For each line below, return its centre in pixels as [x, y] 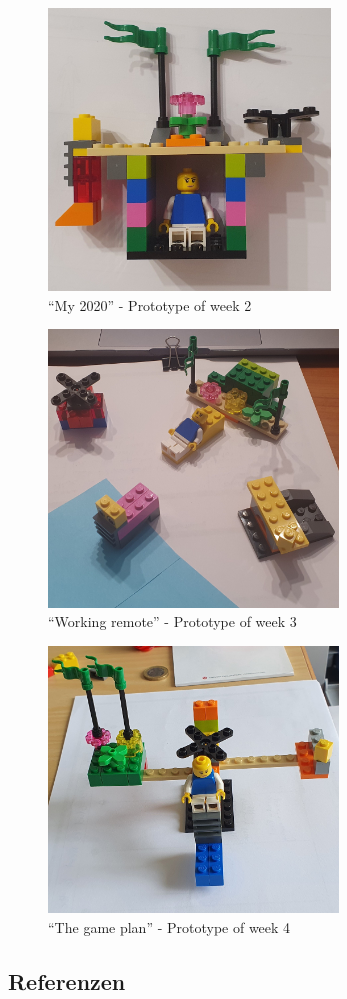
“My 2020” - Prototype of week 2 [150, 304]
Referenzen [67, 980]
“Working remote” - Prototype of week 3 [172, 621]
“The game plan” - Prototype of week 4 [169, 926]
